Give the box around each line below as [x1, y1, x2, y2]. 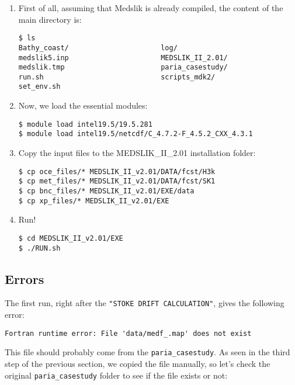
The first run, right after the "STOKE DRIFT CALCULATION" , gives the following [5, 297, 284, 309]
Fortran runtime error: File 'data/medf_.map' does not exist [5, 329, 252, 338]
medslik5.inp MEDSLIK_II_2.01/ [18, 53, 228, 62]
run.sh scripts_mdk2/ [18, 72, 216, 81]
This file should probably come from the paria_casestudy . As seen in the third [5, 346, 290, 358]
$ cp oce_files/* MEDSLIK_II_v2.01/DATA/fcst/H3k [18, 167, 216, 176]
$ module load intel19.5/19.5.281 [18, 120, 152, 129]
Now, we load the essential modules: [18, 99, 148, 112]
